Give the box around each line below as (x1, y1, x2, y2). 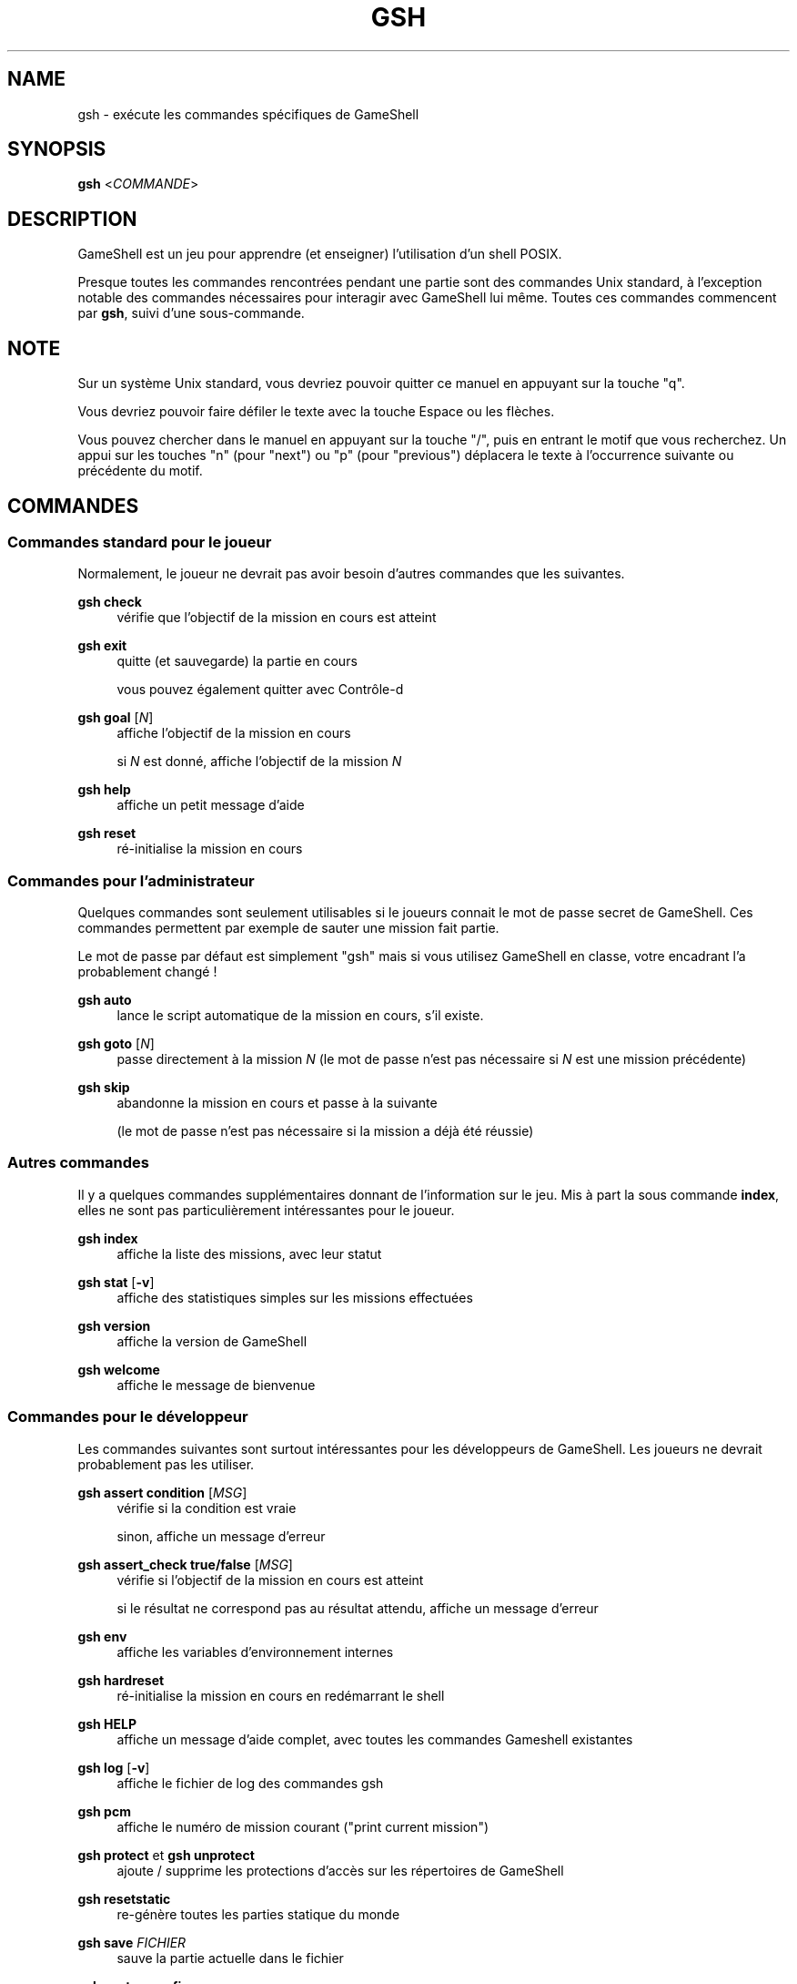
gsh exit (77, 638, 127, 654)
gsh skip (77, 1079, 130, 1096)
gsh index (77, 1230, 138, 1246)
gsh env (77, 1628, 127, 1644)
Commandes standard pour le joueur (7, 532, 272, 551)
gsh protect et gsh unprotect (77, 1846, 255, 1863)
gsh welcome (77, 1361, 160, 1377)
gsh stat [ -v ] (77, 1273, 155, 1290)
